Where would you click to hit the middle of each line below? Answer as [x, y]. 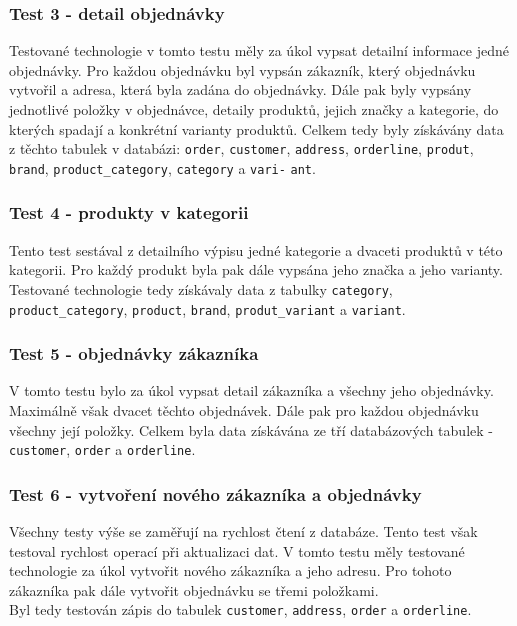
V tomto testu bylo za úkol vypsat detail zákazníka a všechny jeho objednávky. [251, 390]
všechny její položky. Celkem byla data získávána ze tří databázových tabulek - [251, 429]
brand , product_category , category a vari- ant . [162, 167]
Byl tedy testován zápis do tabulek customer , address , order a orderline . [240, 609]
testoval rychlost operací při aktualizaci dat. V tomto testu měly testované [237, 550]
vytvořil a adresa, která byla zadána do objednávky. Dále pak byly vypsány [240, 89]
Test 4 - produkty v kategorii [129, 212]
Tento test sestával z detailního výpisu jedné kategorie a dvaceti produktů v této [256, 249]
